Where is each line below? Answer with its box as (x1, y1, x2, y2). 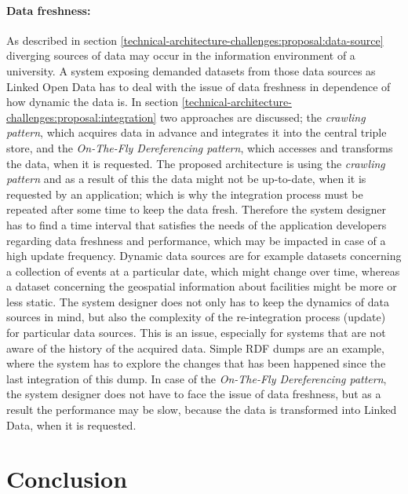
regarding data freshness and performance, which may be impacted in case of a (6, 232, 386, 248)
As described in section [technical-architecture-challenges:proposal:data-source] (6, 31, 384, 48)
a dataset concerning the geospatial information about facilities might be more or (6, 278, 397, 295)
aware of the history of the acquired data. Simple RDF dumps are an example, (6, 339, 384, 356)
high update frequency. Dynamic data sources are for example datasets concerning (6, 247, 402, 264)
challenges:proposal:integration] (6, 108, 157, 125)
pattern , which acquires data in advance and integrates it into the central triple (6, 124, 387, 141)
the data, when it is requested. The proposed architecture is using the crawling (6, 155, 385, 171)
